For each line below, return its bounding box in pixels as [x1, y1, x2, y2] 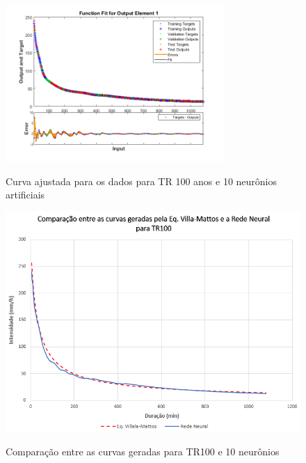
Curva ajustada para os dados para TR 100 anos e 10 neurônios [6, 173, 277, 188]
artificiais [6, 187, 45, 202]
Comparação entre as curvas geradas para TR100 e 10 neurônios [6, 444, 280, 458]
